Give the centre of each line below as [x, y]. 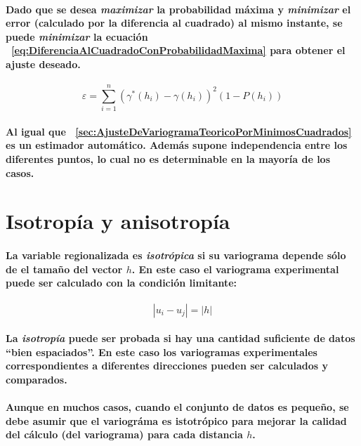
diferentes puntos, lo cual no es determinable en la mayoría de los [168, 159]
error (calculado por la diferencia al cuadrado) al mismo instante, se [174, 23]
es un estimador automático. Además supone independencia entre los [177, 145]
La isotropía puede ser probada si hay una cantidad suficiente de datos [180, 338]
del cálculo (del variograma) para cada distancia [124, 434]
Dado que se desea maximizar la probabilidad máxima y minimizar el [178, 9]
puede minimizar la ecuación [77, 36]
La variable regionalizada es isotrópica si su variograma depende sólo [176, 255]
